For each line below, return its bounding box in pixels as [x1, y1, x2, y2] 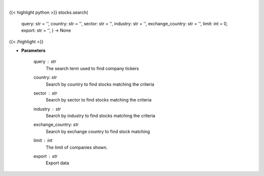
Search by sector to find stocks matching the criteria [45, 97, 152, 103]
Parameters [21, 47, 46, 53]
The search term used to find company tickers [45, 65, 139, 71]
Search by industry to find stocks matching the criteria [45, 113, 155, 119]
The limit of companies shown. [45, 144, 108, 150]
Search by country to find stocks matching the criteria [45, 81, 154, 87]
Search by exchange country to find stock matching [45, 128, 150, 134]
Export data [45, 160, 69, 166]
